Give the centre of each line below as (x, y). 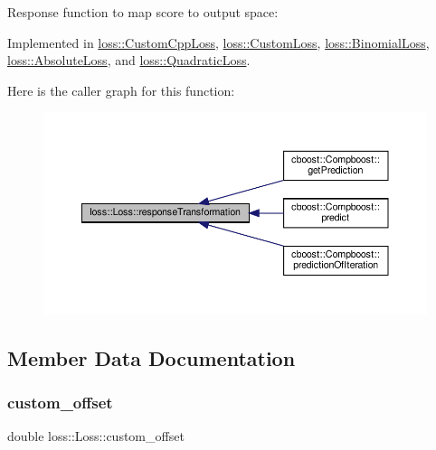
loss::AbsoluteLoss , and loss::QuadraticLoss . (129, 60)
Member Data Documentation (152, 357)
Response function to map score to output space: (143, 12)
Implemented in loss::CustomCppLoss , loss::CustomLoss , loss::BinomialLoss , (218, 42)
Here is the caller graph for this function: (121, 90)
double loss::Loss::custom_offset (96, 436)
